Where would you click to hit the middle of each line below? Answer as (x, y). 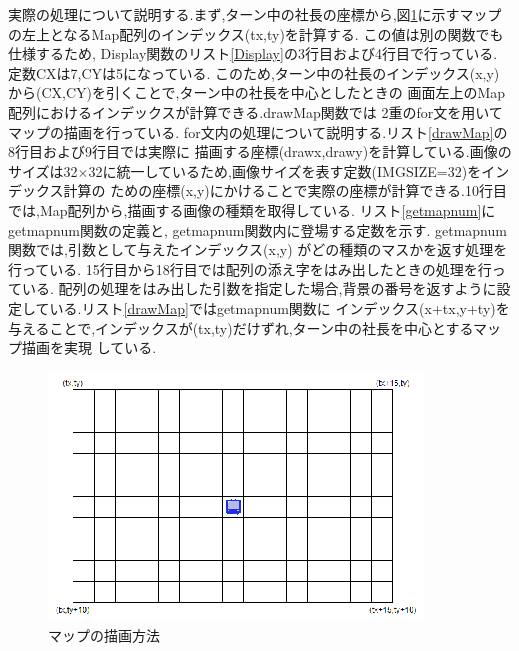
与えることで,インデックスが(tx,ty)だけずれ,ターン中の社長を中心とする (240, 327)
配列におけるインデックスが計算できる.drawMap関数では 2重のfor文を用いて (255, 111)
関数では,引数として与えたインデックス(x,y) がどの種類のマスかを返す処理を (258, 249)
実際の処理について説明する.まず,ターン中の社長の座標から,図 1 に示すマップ (255, 14)
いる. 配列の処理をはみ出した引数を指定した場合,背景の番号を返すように (259, 288)
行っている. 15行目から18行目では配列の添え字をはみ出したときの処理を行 (250, 268)
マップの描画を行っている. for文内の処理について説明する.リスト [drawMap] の (258, 131)
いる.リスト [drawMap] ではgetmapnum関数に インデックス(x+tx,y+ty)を (279, 307)
